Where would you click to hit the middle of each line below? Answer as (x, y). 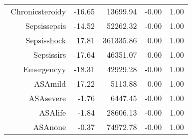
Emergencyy (45, 69)
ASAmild (50, 83)
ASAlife (53, 112)
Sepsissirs (50, 55)
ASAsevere (47, 98)
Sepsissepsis (46, 26)
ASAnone (50, 127)
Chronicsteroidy (38, 11)
